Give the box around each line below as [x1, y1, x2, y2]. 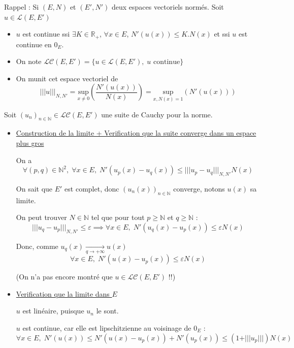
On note [16, 56, 42, 67]
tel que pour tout [91, 212, 145, 223]
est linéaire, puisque [22, 305, 84, 316]
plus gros [16, 138, 44, 148]
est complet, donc [64, 183, 119, 194]
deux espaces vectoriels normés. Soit [111, 2, 224, 12]
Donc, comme [16, 240, 58, 251]
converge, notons [173, 183, 225, 194]
